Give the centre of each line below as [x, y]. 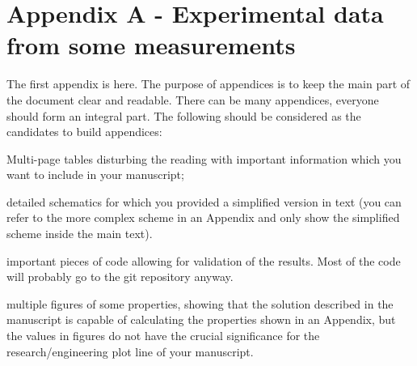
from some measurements [151, 45]
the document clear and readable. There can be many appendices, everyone [193, 99]
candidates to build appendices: [84, 132]
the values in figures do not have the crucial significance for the [163, 336]
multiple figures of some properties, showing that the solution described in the [200, 303]
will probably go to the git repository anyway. [120, 277]
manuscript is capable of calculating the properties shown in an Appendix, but [201, 319]
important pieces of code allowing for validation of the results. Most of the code [204, 260]
